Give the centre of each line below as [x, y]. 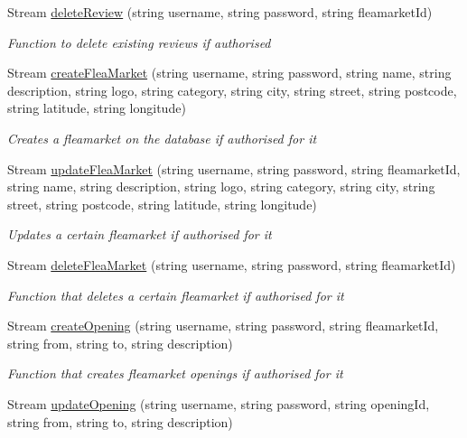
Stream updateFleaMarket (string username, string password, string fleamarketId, [234, 168]
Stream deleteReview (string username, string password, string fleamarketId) [220, 12]
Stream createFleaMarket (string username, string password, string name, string [229, 73]
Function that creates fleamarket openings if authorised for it [175, 373]
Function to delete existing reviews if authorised [139, 42]
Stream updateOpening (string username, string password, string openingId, [219, 403]
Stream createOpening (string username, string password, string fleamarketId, [223, 326]
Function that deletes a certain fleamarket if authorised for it [176, 295]
